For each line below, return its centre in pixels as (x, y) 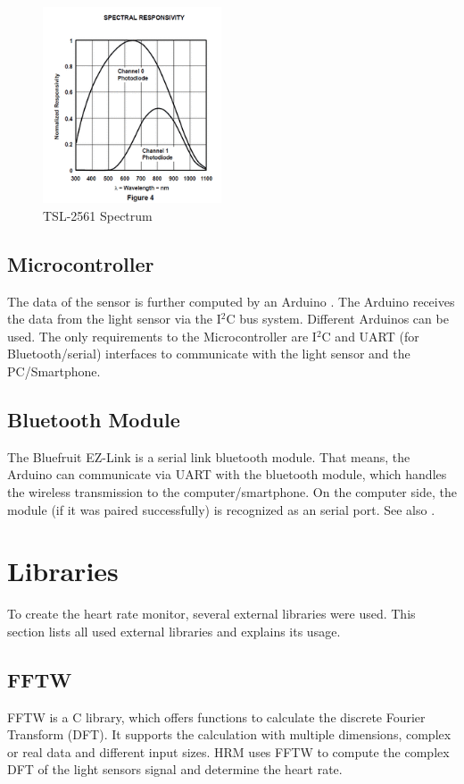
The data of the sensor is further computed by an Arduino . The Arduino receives (231, 301)
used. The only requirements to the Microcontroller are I (162, 336)
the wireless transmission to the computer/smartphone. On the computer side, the (232, 491)
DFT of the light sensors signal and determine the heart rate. (175, 769)
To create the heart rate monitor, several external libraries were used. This (211, 614)
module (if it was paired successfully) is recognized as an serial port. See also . (221, 509)
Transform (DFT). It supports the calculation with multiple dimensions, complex (229, 734)
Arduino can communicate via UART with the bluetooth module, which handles (227, 474)
